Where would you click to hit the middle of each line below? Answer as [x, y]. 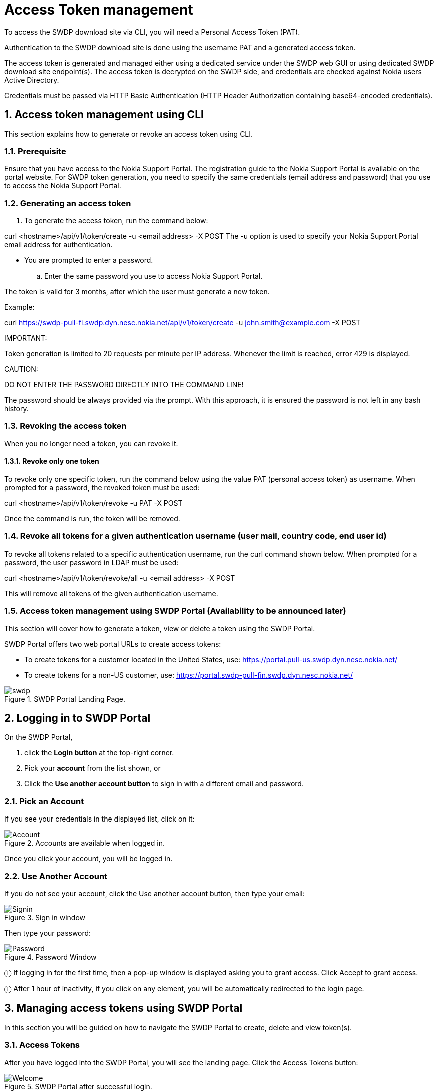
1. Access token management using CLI [104, 115]
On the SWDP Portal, [38, 737]
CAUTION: [21, 369]
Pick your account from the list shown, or [92, 768]
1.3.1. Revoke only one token [52, 461]
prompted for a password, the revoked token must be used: [102, 488]
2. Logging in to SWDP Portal [77, 718]
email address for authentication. [58, 245]
